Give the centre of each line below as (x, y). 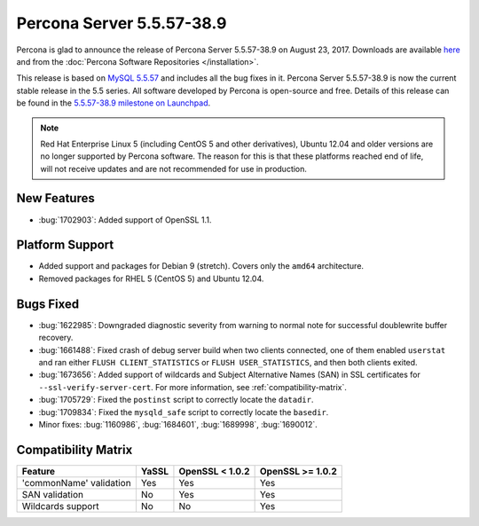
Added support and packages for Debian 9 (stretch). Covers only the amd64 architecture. (201, 266)
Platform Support (65, 245)
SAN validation (53, 494)
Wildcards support (60, 506)
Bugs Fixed (48, 304)
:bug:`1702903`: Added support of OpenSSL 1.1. (125, 220)
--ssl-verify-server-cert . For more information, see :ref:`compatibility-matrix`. (193, 387)
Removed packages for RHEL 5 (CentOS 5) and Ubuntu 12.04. (151, 279)
